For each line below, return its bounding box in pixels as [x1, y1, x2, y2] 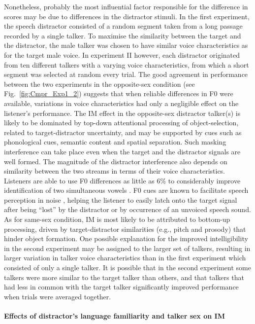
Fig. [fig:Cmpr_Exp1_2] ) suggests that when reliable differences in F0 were [4, 88, 233, 99]
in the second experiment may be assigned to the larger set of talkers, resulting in [4, 243, 251, 253]
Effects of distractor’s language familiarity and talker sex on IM [4, 311, 225, 321]
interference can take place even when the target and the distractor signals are [4, 146, 241, 156]
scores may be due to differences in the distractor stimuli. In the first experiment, [4, 11, 250, 21]
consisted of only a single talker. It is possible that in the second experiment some [4, 262, 251, 273]
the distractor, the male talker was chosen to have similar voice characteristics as [4, 40, 248, 50]
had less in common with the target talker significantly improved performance [4, 282, 239, 292]
